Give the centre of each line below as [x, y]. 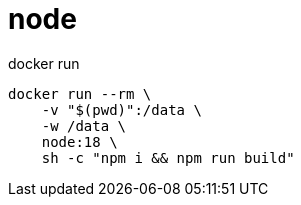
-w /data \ [84, 125]
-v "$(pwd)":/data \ [121, 109]
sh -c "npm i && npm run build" [168, 157]
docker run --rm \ [80, 93]
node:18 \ [79, 141]
